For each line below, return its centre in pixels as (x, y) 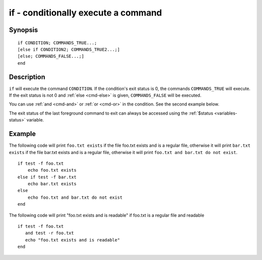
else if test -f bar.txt (47, 177)
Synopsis (24, 30)
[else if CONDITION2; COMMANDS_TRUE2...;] (69, 49)
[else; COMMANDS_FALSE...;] (51, 56)
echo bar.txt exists (52, 184)
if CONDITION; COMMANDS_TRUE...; (57, 43)
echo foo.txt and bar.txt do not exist (75, 197)
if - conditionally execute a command (85, 13)
